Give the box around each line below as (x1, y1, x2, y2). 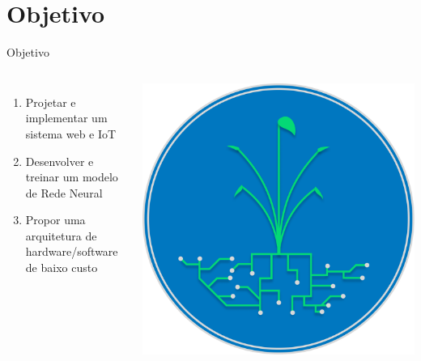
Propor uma (25, 211, 86, 228)
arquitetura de (25, 227, 97, 244)
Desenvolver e (25, 152, 94, 169)
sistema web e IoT (25, 125, 117, 142)
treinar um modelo (25, 168, 118, 185)
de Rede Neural (25, 184, 103, 201)
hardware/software (25, 243, 118, 260)
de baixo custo (25, 259, 98, 276)
